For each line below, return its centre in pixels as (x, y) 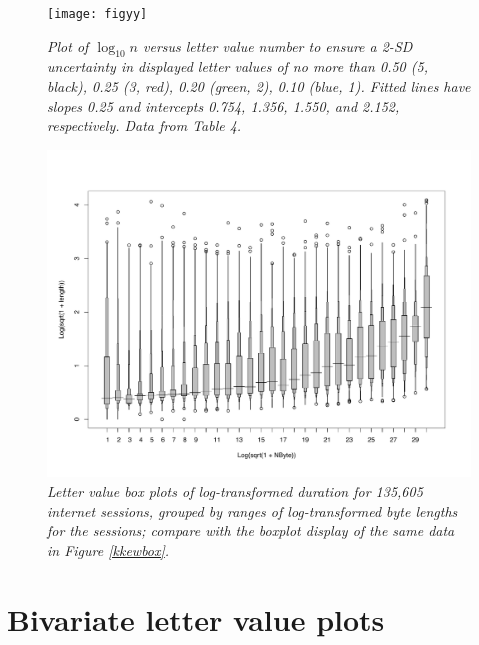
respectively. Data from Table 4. (144, 125)
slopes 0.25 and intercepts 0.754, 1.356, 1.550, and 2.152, (223, 105)
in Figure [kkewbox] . (108, 549)
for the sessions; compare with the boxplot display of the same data (251, 530)
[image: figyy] (97, 14)
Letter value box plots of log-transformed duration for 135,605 (235, 490)
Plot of (68, 45)
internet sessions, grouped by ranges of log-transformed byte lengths (252, 510)
